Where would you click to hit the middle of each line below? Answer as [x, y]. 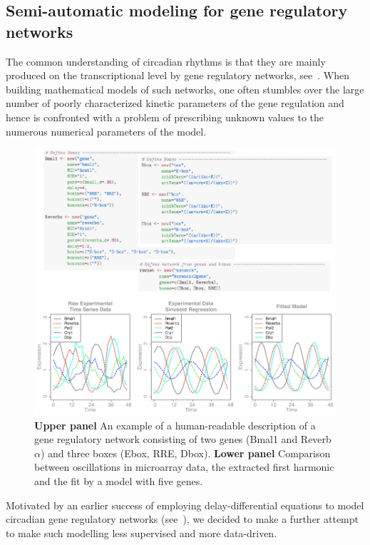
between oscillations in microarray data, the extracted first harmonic [184, 467]
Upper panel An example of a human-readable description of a [175, 425]
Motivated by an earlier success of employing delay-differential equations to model [185, 505]
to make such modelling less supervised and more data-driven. [142, 533]
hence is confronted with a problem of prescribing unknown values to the [165, 117]
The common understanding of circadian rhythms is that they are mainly [166, 61]
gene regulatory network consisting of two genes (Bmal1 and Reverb [183, 439]
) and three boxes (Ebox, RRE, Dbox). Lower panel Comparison [185, 453]
